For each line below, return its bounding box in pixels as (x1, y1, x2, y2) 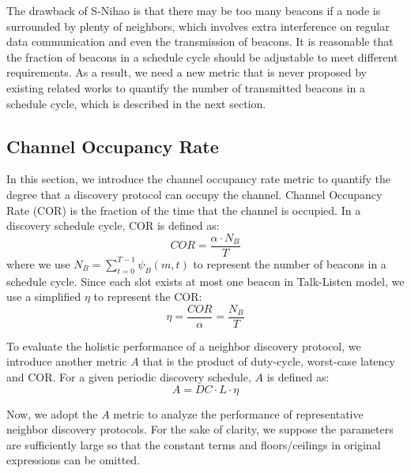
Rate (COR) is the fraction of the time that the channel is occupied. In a (6, 201, 361, 218)
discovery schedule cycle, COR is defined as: (6, 217, 220, 234)
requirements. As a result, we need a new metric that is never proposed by (6, 64, 367, 81)
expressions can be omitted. (6, 452, 141, 468)
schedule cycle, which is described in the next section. (6, 95, 266, 111)
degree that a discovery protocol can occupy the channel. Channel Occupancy (6, 186, 383, 202)
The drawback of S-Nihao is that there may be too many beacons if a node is (6, 2, 381, 18)
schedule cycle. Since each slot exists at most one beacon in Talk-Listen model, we (6, 272, 405, 289)
